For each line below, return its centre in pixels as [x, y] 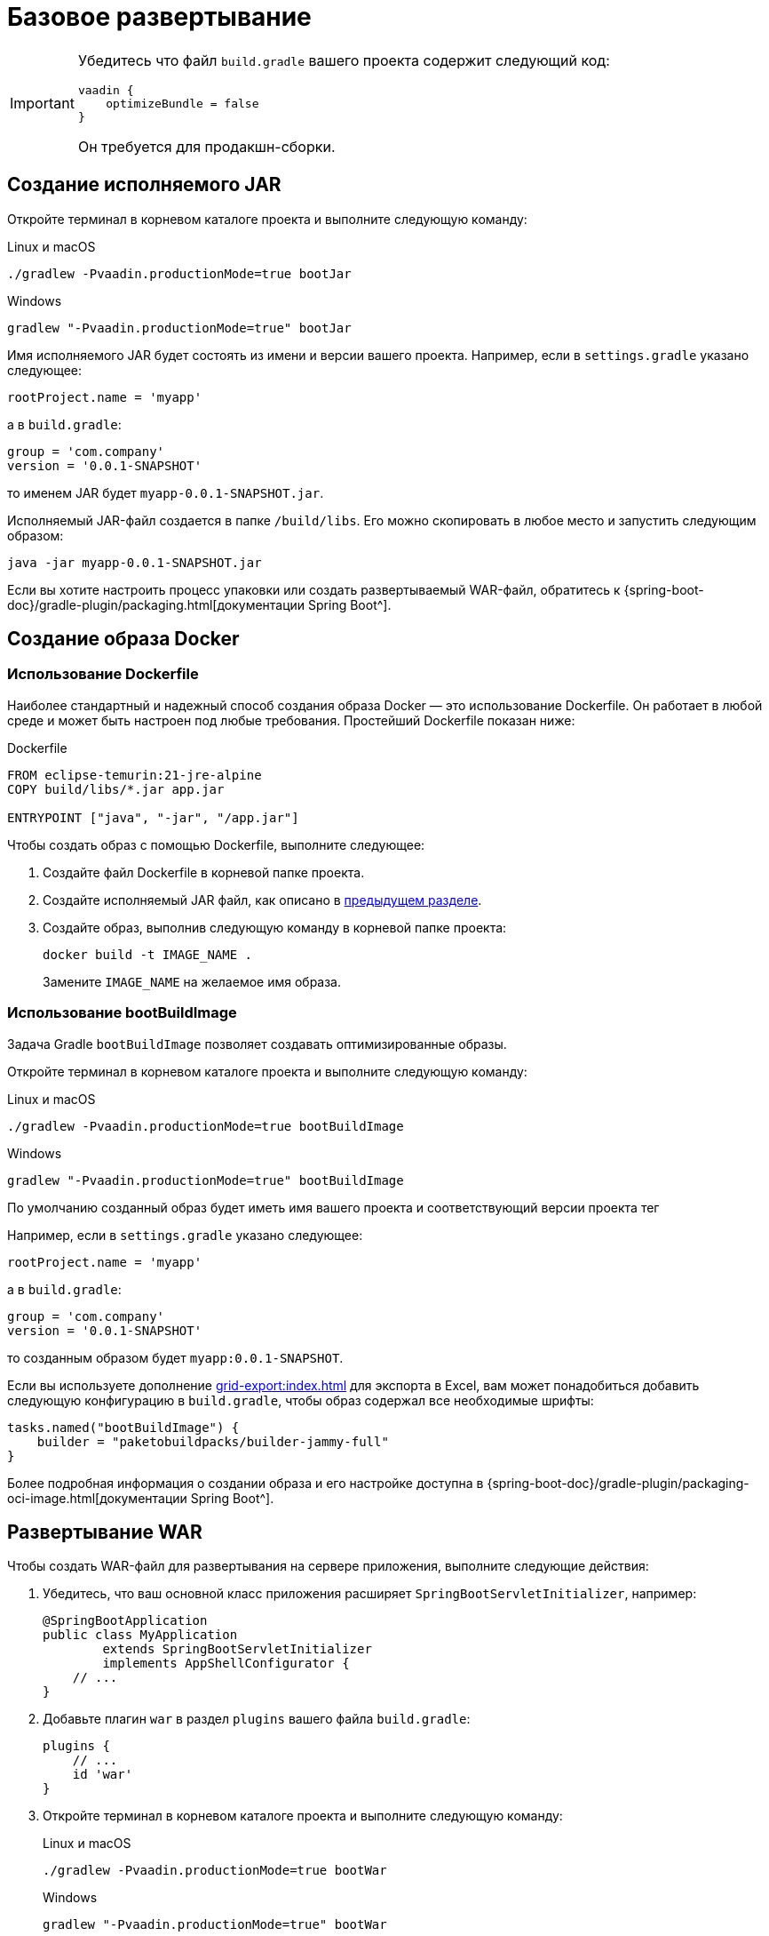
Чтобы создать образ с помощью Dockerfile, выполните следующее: [216, 844]
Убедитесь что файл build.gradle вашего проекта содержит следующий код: [344, 60]
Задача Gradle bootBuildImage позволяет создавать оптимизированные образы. [257, 1044]
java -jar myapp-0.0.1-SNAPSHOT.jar [135, 562]
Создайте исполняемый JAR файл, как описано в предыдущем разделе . [262, 900]
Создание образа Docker [123, 639]
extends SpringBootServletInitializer [237, 1649]
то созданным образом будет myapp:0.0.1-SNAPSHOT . [175, 1357]
